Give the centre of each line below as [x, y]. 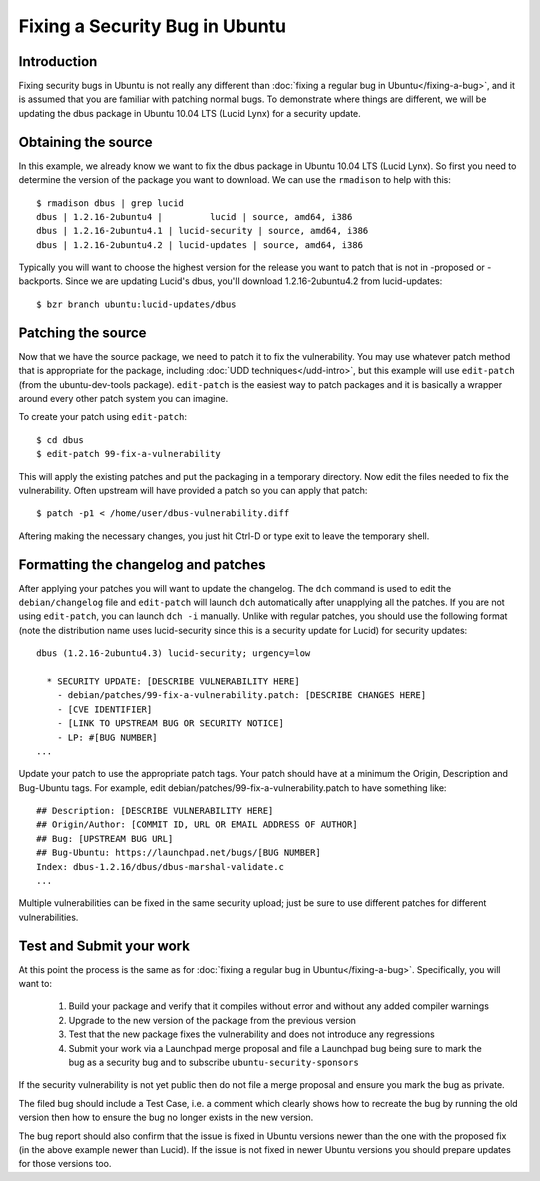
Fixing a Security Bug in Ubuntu [152, 26]
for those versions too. [65, 1164]
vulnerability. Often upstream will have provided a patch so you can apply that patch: [193, 490]
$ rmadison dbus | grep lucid [110, 203]
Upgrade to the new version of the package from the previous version [212, 1020]
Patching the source [82, 332]
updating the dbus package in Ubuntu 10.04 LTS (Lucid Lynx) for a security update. [190, 113]
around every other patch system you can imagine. [123, 398]
